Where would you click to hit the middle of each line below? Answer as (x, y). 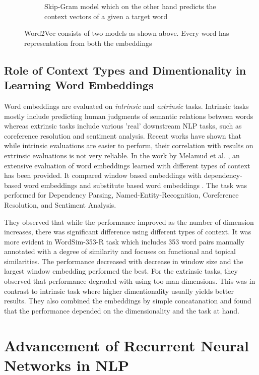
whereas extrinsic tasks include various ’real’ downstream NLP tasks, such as (123, 126)
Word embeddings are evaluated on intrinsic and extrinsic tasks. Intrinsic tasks (126, 106)
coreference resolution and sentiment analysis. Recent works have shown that (123, 135)
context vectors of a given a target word (106, 16)
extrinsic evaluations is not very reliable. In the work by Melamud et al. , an (122, 155)
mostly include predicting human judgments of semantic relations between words (129, 116)
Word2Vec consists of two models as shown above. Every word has (127, 33)
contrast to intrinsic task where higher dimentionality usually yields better (119, 291)
